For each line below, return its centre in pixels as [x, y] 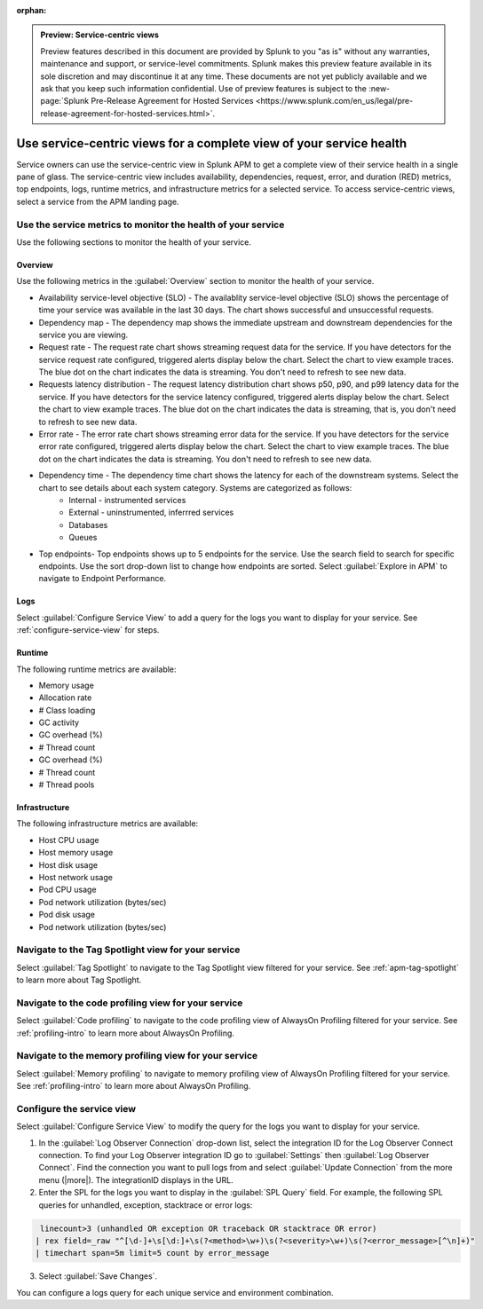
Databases [88, 524]
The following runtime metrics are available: [96, 669]
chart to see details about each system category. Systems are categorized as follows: [195, 487]
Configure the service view [76, 1108]
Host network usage [75, 877]
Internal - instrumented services [127, 500]
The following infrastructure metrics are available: [107, 824]
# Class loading [67, 710]
